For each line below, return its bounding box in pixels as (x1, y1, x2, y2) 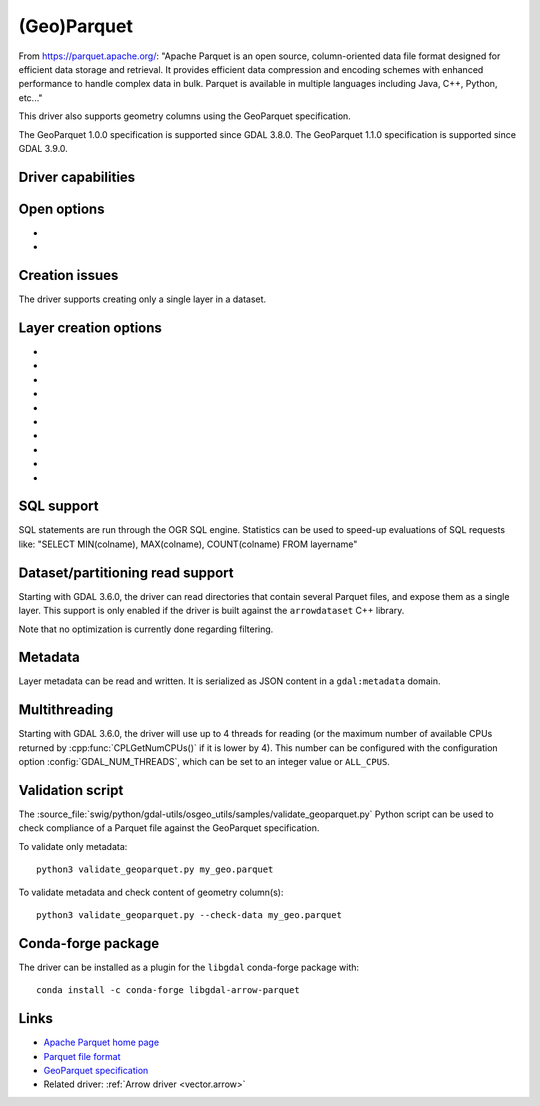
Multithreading (18, 701, 114, 719)
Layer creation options (18, 319, 162, 336)
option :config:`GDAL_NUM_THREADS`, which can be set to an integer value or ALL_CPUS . (18, 756, 390, 768)
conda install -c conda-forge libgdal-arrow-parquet (36, 985, 300, 996)
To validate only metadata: (18, 840, 128, 852)
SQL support (18, 498, 99, 515)
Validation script (18, 781, 124, 799)
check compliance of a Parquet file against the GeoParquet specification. (18, 822, 320, 834)
